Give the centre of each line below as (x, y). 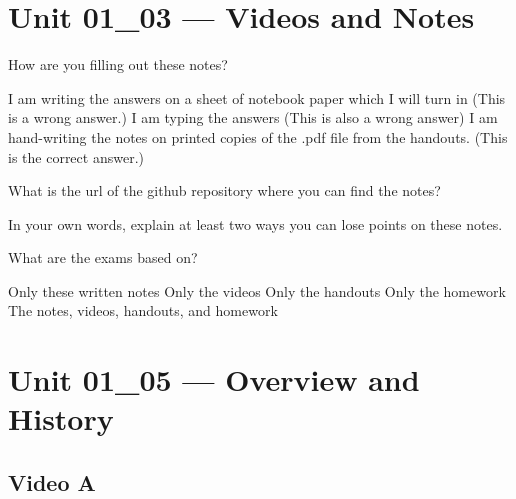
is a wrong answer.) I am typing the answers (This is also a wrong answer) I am (253, 117)
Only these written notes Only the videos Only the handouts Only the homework (257, 290)
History (61, 418)
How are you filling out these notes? (118, 64)
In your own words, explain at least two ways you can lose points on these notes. (255, 223)
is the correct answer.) (76, 156)
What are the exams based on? (103, 257)
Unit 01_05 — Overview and (214, 379)
